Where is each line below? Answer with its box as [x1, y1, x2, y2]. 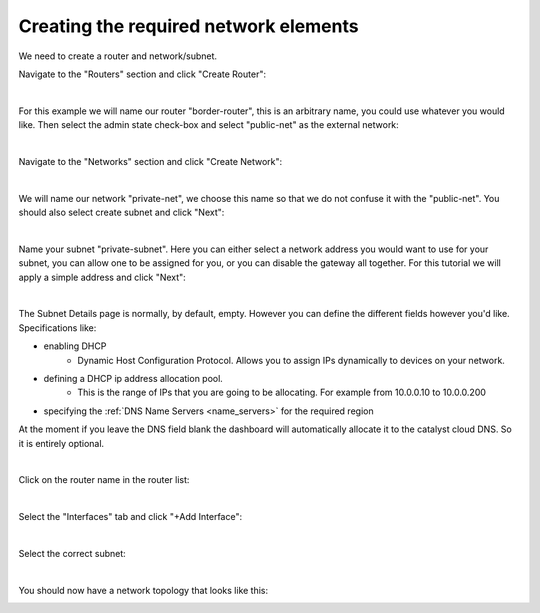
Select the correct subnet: [18, 547, 127, 559]
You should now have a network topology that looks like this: [18, 584, 269, 596]
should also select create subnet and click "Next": [18, 206, 225, 219]
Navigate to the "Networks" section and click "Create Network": [18, 155, 283, 167]
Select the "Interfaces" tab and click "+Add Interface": [18, 511, 243, 523]
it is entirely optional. [18, 437, 105, 449]
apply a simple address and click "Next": [18, 271, 187, 283]
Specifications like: [18, 321, 97, 334]
